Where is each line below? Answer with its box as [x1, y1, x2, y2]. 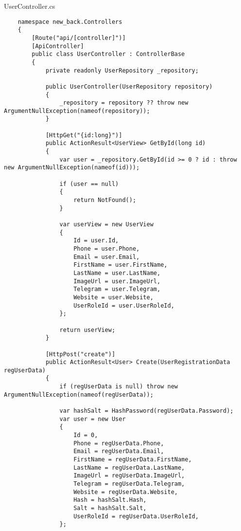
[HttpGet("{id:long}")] [45, 131, 122, 139]
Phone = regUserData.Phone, [73, 439, 164, 447]
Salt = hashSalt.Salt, [73, 504, 147, 512]
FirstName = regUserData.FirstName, [73, 456, 192, 463]
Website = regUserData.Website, [73, 488, 178, 495]
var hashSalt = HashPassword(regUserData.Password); [59, 407, 234, 415]
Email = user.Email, [73, 253, 140, 260]
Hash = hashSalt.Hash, [73, 496, 147, 504]
